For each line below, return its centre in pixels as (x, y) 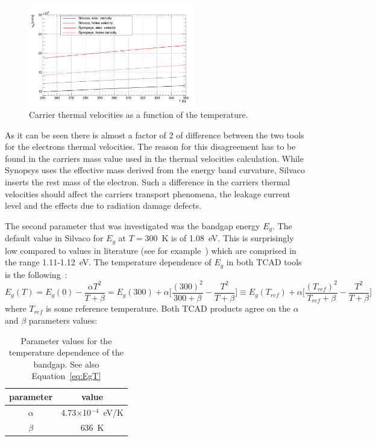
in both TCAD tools (264, 262)
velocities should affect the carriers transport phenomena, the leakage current (148, 193)
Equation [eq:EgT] (66, 376)
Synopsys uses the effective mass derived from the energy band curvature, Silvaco (155, 170)
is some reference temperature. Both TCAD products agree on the (168, 308)
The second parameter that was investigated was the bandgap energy (133, 225)
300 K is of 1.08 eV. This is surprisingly (219, 238)
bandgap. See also (66, 364)
